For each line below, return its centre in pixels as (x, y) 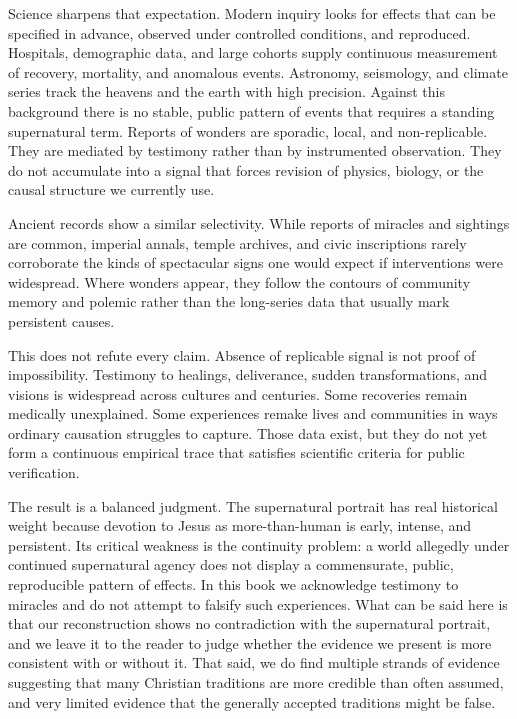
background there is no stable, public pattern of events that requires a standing (251, 110)
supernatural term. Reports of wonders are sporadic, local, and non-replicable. (248, 130)
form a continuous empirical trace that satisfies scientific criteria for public (236, 452)
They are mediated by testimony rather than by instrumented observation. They (255, 150)
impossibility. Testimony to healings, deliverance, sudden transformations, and (248, 374)
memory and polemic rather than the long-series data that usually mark (229, 301)
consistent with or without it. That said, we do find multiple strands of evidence (254, 662)
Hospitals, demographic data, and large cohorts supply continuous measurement (253, 52)
